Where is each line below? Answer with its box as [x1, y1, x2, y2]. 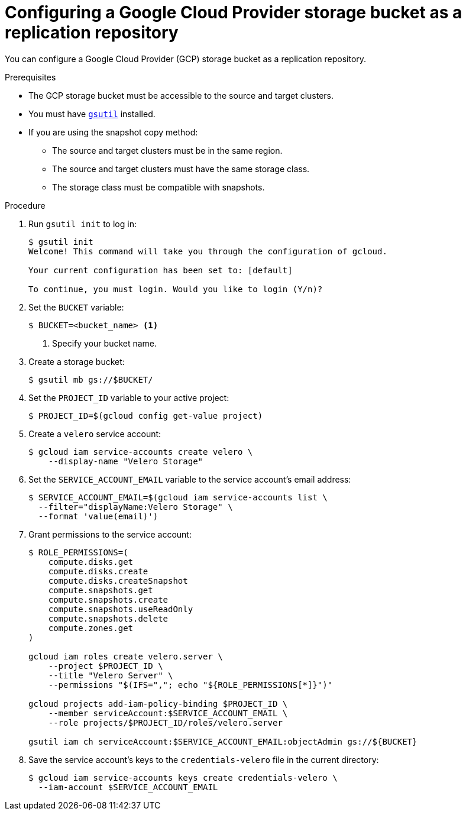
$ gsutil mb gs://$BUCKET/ [28, 374, 153, 384]
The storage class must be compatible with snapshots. [52, 182, 265, 192]
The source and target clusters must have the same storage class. [52, 163, 310, 174]
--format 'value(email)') [38, 511, 158, 521]
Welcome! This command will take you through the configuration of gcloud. [28, 246, 387, 256]
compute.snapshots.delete [48, 613, 169, 623]
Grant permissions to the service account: [28, 529, 192, 539]
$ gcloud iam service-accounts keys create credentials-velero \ [28, 772, 338, 782]
